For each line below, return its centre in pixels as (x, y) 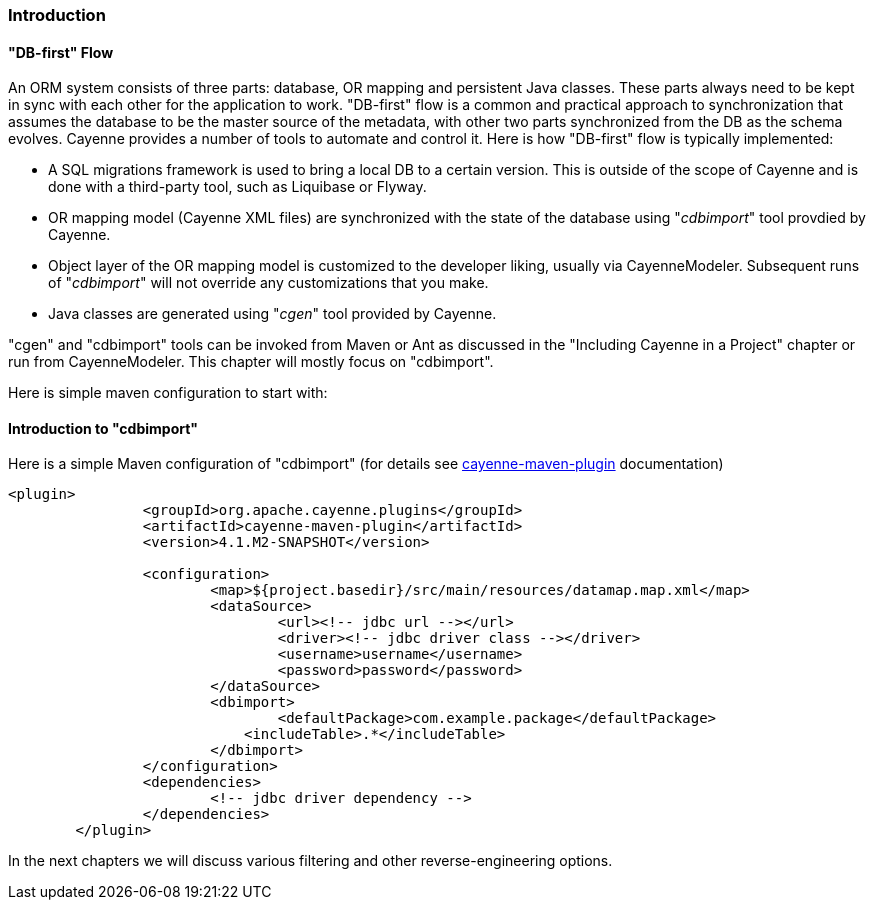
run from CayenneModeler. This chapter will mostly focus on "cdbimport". (251, 362)
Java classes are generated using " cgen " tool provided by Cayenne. (272, 314)
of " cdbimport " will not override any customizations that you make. (268, 283)
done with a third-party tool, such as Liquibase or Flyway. (237, 187)
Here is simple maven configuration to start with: (168, 393)
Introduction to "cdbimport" (103, 428)
